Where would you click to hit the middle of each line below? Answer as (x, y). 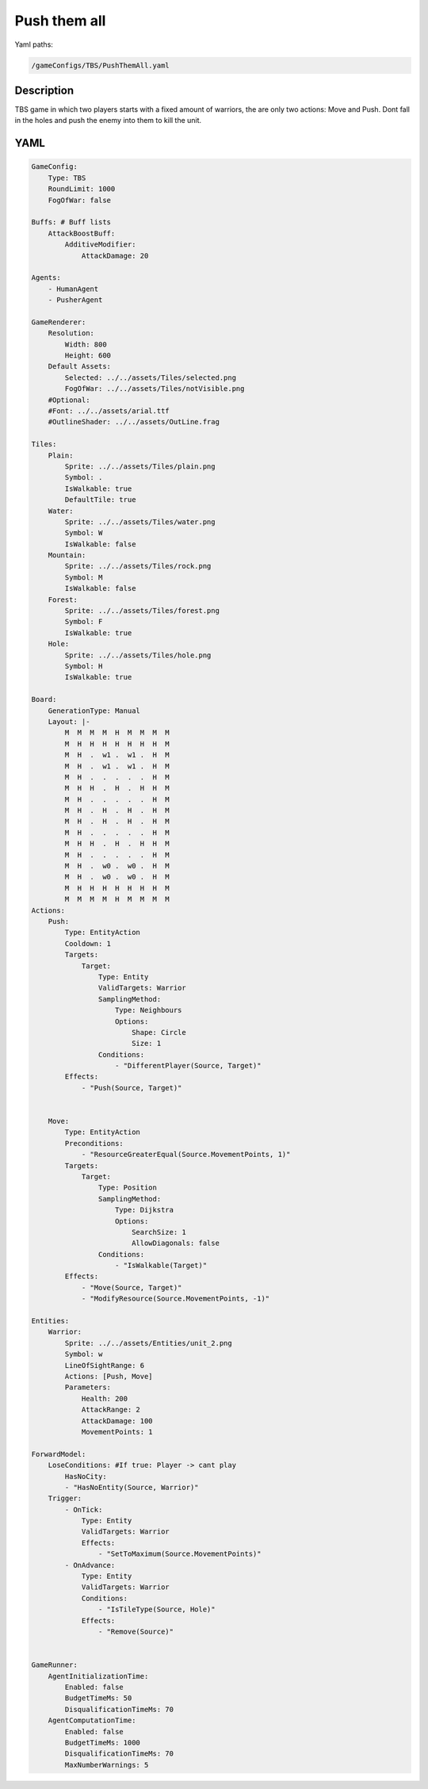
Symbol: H (84, 666)
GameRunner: (55, 1665)
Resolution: (71, 333)
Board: (44, 699)
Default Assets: (79, 366)
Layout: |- (69, 721)
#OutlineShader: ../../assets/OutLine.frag (134, 422)
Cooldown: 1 (88, 943)
